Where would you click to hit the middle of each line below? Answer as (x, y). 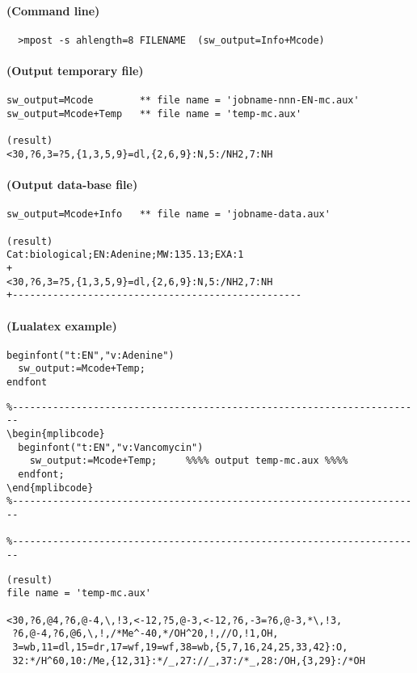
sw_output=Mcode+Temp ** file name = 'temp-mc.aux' (154, 114)
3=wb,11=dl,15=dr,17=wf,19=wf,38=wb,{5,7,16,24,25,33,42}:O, (180, 647)
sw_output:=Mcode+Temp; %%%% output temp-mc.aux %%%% (189, 461)
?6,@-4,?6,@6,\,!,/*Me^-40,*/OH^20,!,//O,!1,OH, (145, 634)
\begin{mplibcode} (56, 434)
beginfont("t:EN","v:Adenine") (91, 355)
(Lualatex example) (62, 325)
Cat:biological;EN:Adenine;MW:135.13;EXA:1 (125, 255)
